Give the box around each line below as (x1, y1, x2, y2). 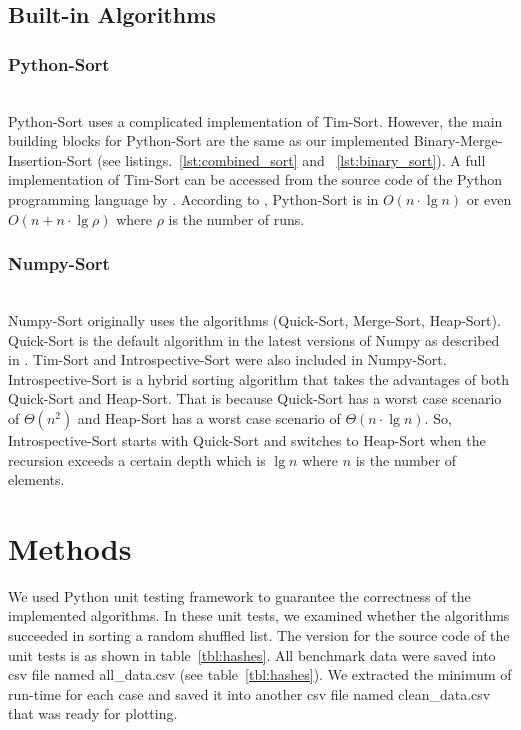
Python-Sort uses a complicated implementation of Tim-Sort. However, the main (8, 110, 503, 131)
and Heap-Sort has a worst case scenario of (77, 407, 341, 428)
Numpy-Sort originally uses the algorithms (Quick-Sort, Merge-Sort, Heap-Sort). (8, 309, 501, 330)
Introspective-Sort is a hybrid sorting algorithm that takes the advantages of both (8, 368, 510, 389)
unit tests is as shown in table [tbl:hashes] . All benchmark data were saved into (8, 644, 496, 665)
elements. (8, 469, 65, 490)
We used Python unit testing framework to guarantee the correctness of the (8, 585, 471, 606)
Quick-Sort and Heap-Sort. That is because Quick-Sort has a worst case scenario (8, 388, 502, 409)
